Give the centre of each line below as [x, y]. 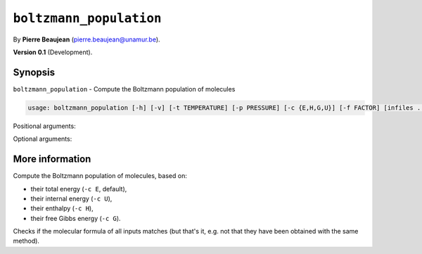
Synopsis [34, 72]
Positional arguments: [45, 126]
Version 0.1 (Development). [53, 52]
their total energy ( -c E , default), [79, 189]
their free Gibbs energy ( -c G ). [76, 218]
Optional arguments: [43, 139]
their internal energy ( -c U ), [71, 198]
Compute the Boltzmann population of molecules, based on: [100, 176]
